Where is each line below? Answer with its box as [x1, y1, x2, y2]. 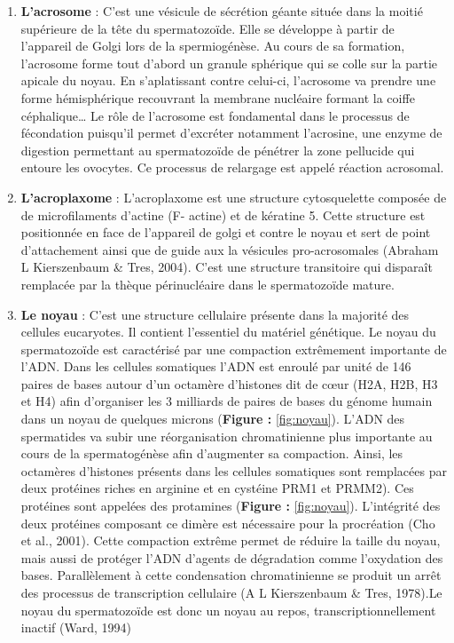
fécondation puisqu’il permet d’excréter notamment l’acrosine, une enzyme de [20, 123, 442, 142]
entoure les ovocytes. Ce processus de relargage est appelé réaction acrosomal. [20, 158, 444, 177]
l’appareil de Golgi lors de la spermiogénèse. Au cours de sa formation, [20, 36, 405, 55]
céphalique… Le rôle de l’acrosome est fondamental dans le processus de [20, 106, 410, 124]
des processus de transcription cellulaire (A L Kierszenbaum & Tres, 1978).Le [20, 583, 442, 601]
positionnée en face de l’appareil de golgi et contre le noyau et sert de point [20, 223, 431, 242]
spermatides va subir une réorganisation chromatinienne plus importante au [20, 426, 433, 445]
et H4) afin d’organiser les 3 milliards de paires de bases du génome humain [20, 392, 433, 410]
